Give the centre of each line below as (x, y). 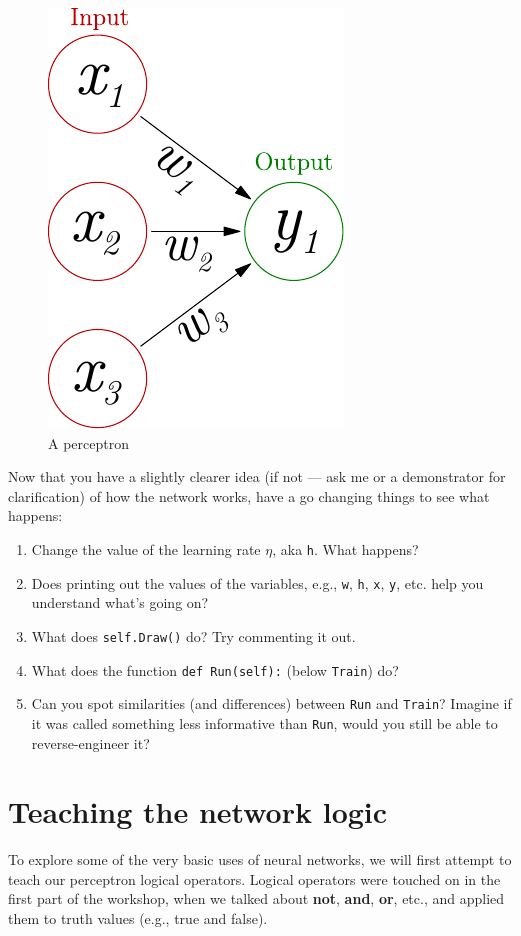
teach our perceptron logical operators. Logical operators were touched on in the (254, 878)
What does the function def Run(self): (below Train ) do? (215, 669)
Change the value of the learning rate (146, 548)
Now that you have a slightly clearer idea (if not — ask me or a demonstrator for (257, 476)
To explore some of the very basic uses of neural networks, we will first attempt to (260, 859)
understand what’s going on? (120, 602)
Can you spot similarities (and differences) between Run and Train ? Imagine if (271, 703)
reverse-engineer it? (90, 742)
